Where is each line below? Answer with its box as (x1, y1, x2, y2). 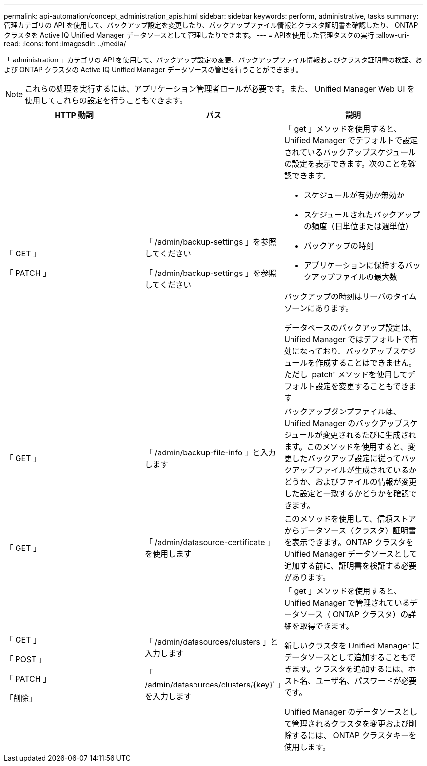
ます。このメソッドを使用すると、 (284, 442, 408, 452)
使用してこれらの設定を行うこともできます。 (25, 96, 188, 105)
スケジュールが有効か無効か (303, 190, 405, 200)
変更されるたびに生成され (322, 430, 416, 440)
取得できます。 (299, 621, 354, 631)
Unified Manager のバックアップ (284, 418, 403, 428)
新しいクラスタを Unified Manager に (284, 641, 420, 650)
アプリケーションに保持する (303, 260, 405, 270)
